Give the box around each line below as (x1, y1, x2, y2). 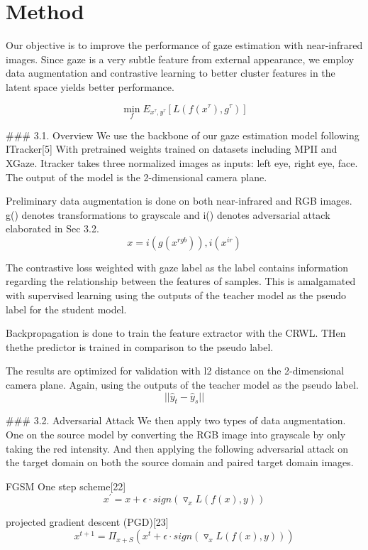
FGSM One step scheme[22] (6, 478, 126, 493)
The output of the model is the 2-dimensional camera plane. (6, 169, 267, 184)
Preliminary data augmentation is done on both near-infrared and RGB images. (6, 193, 352, 208)
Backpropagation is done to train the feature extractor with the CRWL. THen (6, 325, 346, 340)
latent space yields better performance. (6, 79, 174, 94)
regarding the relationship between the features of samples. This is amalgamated (6, 274, 356, 289)
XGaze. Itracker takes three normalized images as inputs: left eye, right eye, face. (6, 155, 358, 170)
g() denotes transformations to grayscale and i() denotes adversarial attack (6, 207, 330, 222)
